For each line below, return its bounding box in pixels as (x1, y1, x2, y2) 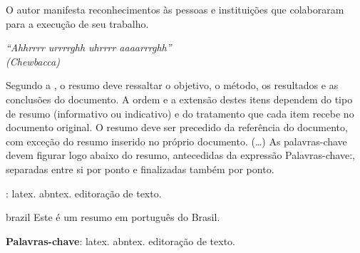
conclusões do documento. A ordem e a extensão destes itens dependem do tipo (6, 91, 353, 106)
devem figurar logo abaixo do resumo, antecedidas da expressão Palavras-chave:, (6, 148, 355, 162)
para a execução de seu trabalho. (6, 16, 149, 31)
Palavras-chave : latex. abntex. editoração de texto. (6, 233, 235, 248)
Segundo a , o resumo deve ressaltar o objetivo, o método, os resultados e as (6, 78, 339, 93)
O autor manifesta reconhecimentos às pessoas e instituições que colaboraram (6, 2, 344, 16)
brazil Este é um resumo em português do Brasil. (6, 210, 220, 224)
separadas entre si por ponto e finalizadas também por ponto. (6, 161, 274, 176)
